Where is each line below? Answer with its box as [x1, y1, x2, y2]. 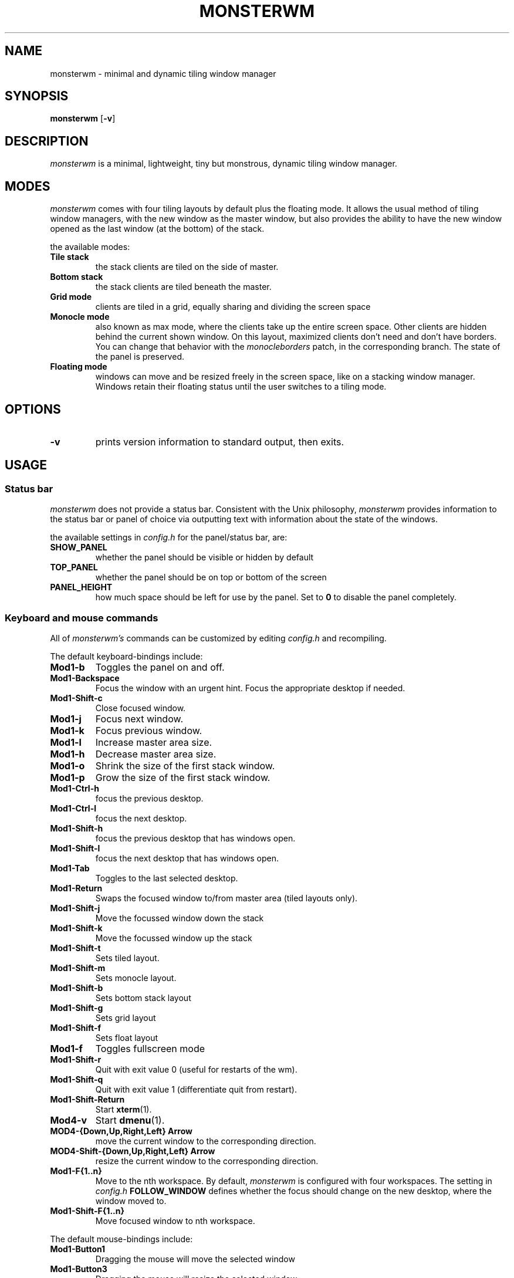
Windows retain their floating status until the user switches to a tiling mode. [95, 381, 387, 392]
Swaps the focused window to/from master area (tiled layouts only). [95, 892, 358, 903]
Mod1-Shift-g [50, 1002, 103, 1013]
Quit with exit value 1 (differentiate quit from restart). [95, 1084, 297, 1094]
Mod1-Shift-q [50, 1074, 103, 1084]
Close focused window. [95, 702, 186, 713]
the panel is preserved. [95, 351, 184, 362]
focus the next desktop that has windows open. [95, 853, 279, 863]
